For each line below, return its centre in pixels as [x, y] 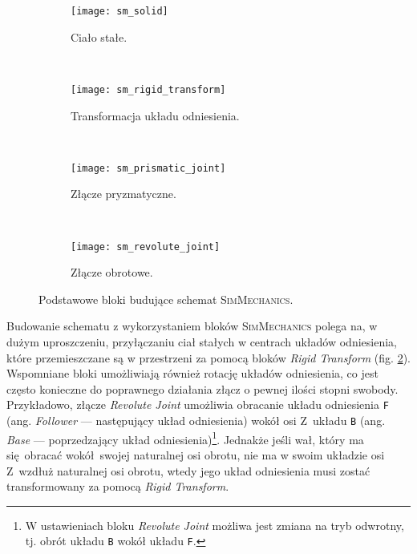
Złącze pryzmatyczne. [123, 194]
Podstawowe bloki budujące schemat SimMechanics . [166, 299]
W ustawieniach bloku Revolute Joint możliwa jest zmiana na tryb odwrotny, [215, 525]
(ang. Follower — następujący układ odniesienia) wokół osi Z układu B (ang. [196, 420]
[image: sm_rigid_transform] [148, 89]
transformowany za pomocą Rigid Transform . [118, 486]
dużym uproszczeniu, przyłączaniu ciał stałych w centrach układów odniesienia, [202, 341]
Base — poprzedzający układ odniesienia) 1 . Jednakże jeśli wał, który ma [185, 438]
